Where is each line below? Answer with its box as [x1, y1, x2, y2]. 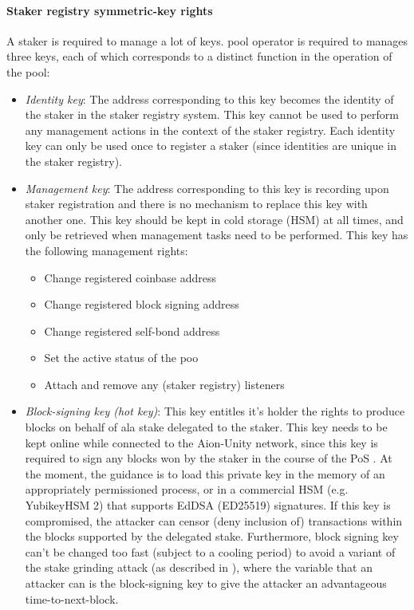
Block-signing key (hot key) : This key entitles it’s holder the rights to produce [25, 403, 405, 419]
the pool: [6, 63, 50, 80]
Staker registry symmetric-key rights [6, 2, 213, 18]
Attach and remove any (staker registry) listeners [44, 376, 285, 392]
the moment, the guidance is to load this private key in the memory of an [25, 465, 385, 482]
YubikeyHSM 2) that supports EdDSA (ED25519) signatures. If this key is [25, 497, 391, 514]
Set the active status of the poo [44, 349, 199, 366]
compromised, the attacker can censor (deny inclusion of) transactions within [25, 512, 403, 529]
